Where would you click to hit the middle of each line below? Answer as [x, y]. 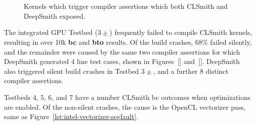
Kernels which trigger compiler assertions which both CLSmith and [126, 6]
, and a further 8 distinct [191, 71]
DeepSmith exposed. [55, 16]
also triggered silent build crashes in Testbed [72, 71]
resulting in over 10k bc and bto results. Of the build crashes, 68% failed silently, [128, 42]
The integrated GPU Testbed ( [51, 32]
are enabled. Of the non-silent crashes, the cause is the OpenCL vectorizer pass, [125, 107]
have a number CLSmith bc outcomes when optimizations [163, 97]
